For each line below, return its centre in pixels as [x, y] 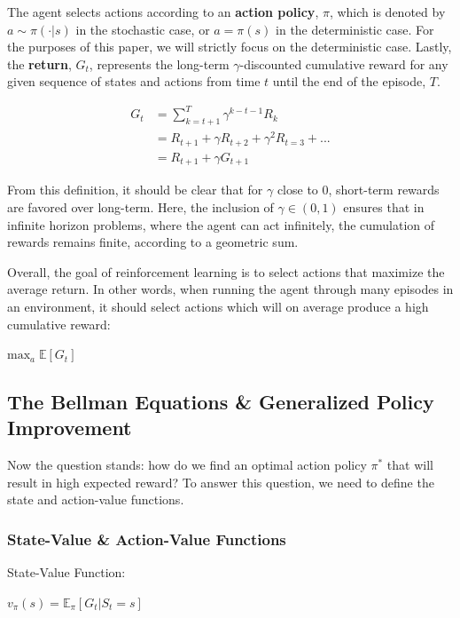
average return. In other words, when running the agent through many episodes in [230, 289]
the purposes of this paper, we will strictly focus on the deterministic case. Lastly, [230, 47]
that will [410, 465]
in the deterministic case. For [355, 29]
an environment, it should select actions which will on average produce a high [218, 306]
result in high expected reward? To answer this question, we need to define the [221, 482]
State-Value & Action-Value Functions [147, 539]
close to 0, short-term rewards [358, 190]
